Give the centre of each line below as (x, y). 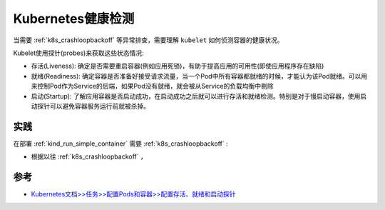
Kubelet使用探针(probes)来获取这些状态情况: (78, 53)
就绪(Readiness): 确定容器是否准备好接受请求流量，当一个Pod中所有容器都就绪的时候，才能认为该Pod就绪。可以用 (199, 76)
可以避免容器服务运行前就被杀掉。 (99, 106)
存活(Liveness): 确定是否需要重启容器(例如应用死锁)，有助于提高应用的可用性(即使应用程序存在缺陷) (178, 66)
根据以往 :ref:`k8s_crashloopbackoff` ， (89, 156)
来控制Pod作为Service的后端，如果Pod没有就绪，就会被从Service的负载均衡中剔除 (152, 86)
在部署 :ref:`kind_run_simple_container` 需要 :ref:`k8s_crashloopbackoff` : (120, 144)
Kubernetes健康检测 (74, 19)
